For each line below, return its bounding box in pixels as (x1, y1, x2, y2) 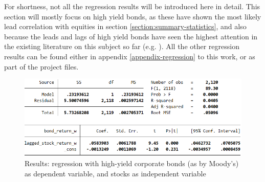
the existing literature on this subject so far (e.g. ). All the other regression (4, 41, 239, 52)
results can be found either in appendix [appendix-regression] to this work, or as (4, 51, 255, 61)
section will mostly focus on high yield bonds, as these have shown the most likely (4, 11, 261, 21)
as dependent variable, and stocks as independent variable (25, 168, 206, 178)
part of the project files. (4, 61, 79, 72)
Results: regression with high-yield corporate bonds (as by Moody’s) (25, 158, 239, 169)
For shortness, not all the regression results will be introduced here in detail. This (4, 1, 260, 11)
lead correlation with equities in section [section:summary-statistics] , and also (4, 21, 247, 32)
